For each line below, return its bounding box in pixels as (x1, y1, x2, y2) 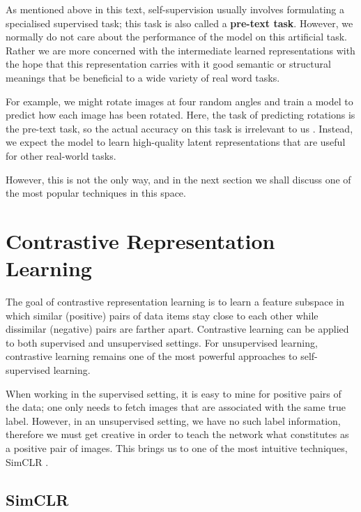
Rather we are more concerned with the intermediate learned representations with (6, 43, 355, 57)
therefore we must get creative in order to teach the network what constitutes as (6, 427, 349, 442)
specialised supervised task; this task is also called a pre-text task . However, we (6, 15, 353, 30)
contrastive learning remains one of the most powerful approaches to (6, 349, 298, 363)
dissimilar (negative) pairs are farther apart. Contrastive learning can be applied (6, 322, 349, 336)
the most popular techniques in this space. (6, 186, 186, 200)
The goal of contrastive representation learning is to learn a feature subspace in (6, 294, 344, 309)
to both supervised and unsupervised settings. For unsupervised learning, (6, 335, 318, 349)
